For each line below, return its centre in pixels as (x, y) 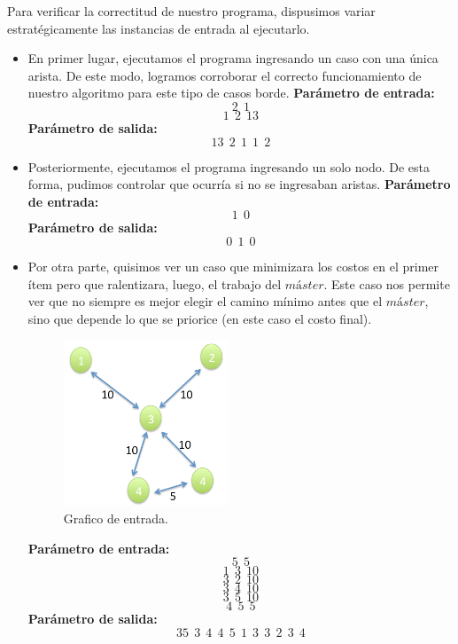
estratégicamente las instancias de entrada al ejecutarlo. (159, 28)
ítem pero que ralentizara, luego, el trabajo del (155, 283)
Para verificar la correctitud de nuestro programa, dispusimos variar (191, 11)
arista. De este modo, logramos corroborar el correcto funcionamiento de (225, 75)
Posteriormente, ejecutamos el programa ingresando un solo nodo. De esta (229, 166)
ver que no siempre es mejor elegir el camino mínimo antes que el (205, 301)
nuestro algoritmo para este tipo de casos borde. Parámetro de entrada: (231, 93)
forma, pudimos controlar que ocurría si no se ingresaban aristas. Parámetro (239, 184)
